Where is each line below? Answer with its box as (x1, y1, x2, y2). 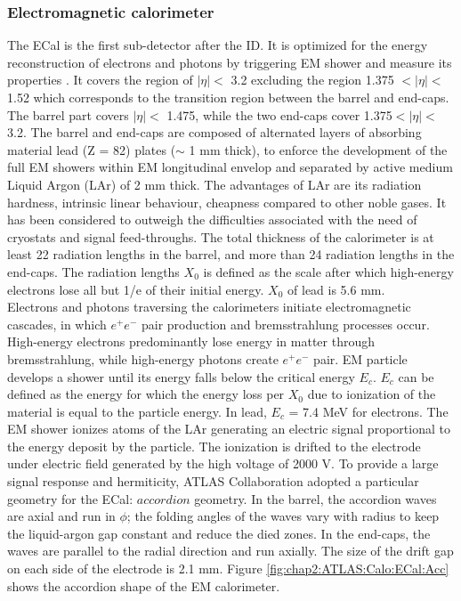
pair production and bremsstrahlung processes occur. (141, 314, 430, 333)
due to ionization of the (307, 385, 436, 403)
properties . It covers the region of (7, 70, 193, 89)
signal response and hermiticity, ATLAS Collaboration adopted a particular (7, 472, 419, 491)
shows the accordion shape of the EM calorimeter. (7, 576, 280, 595)
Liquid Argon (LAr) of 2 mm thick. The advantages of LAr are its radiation (7, 175, 422, 193)
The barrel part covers (7, 105, 129, 124)
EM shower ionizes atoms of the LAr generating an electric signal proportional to (7, 419, 450, 438)
